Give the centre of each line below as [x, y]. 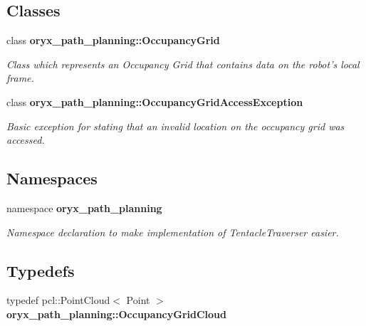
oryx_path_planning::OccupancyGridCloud [116, 314]
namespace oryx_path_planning [84, 207]
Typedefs [41, 270]
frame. [20, 78]
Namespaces [52, 178]
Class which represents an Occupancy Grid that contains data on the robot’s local [183, 64]
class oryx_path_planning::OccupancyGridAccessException [155, 101]
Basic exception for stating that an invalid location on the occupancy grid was [176, 126]
